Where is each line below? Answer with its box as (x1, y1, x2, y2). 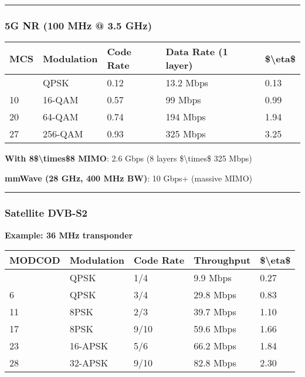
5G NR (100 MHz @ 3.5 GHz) (5, 18, 152, 32)
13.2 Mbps (165, 76, 209, 90)
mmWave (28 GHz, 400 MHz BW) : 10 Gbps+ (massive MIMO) (5, 171, 253, 184)
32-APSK (69, 356, 109, 370)
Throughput (194, 253, 251, 267)
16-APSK (69, 339, 109, 353)
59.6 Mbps (194, 322, 236, 336)
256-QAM (43, 127, 83, 141)
